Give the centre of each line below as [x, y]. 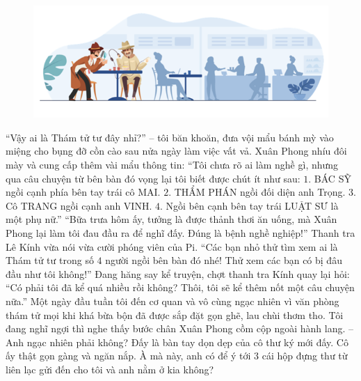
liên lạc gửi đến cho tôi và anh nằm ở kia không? [110, 369]
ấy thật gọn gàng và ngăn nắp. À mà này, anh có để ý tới [128, 356]
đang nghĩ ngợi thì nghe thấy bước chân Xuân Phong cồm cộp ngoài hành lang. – [179, 328]
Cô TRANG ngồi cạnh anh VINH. [79, 205]
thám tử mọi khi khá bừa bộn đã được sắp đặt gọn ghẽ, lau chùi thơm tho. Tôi [175, 314]
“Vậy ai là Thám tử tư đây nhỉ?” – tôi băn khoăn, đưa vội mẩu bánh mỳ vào [170, 137]
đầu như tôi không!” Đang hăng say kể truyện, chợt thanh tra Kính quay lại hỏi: [178, 273]
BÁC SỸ [332, 178]
